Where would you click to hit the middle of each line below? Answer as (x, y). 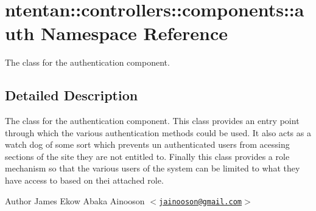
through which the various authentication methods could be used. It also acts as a (158, 132)
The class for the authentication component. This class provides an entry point (152, 121)
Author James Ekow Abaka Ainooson (75, 200)
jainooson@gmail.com (200, 202)
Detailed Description (72, 95)
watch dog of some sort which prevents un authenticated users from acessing (147, 144)
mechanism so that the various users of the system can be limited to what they (153, 168)
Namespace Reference (134, 33)
